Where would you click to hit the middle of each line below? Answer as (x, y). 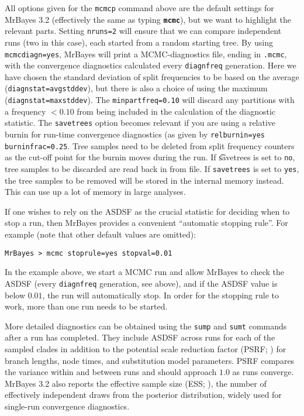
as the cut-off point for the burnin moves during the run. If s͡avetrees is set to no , (150, 157)
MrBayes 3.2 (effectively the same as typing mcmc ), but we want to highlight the (148, 19)
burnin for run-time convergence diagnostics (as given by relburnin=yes (135, 134)
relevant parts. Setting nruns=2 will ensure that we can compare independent (143, 31)
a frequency (25, 111)
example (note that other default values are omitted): (101, 234)
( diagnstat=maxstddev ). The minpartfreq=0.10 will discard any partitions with (150, 100)
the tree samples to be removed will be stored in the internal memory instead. (144, 180)
